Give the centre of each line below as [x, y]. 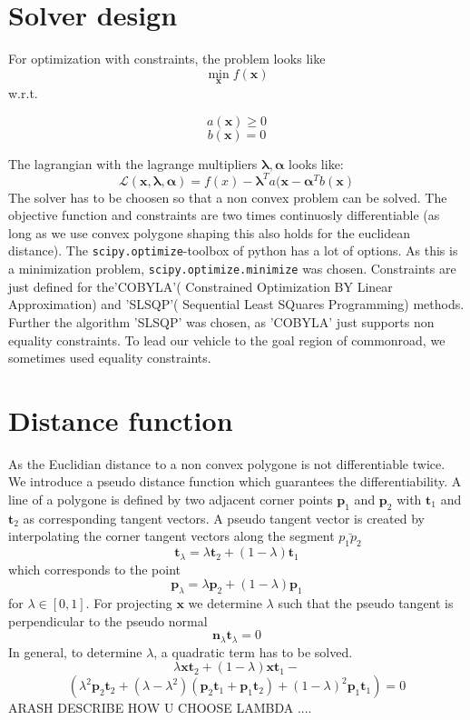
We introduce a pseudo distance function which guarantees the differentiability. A [235, 481]
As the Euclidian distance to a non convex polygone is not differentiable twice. [227, 463]
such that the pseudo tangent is [366, 603]
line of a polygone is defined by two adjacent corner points [171, 499]
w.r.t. [23, 92]
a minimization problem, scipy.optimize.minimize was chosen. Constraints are [232, 269]
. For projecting [129, 603]
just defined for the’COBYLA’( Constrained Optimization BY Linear [201, 286]
